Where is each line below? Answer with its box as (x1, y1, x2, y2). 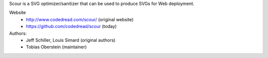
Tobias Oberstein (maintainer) (26, 44, 87, 50)
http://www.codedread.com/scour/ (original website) (26, 16, 134, 22)
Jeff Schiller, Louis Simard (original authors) (26, 37, 116, 43)
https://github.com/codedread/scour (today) (26, 24, 117, 29)
